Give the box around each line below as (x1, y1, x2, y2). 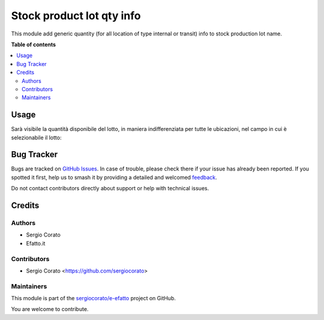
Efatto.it (26, 240, 46, 247)
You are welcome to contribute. (11, 306, 89, 313)
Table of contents (11, 41, 56, 48)
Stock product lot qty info (11, 9, 141, 22)
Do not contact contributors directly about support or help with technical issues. (11, 185, 209, 192)
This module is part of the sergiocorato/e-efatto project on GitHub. (11, 295, 176, 302)
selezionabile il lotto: (11, 134, 62, 141)
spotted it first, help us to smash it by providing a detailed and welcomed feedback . (11, 174, 217, 181)
